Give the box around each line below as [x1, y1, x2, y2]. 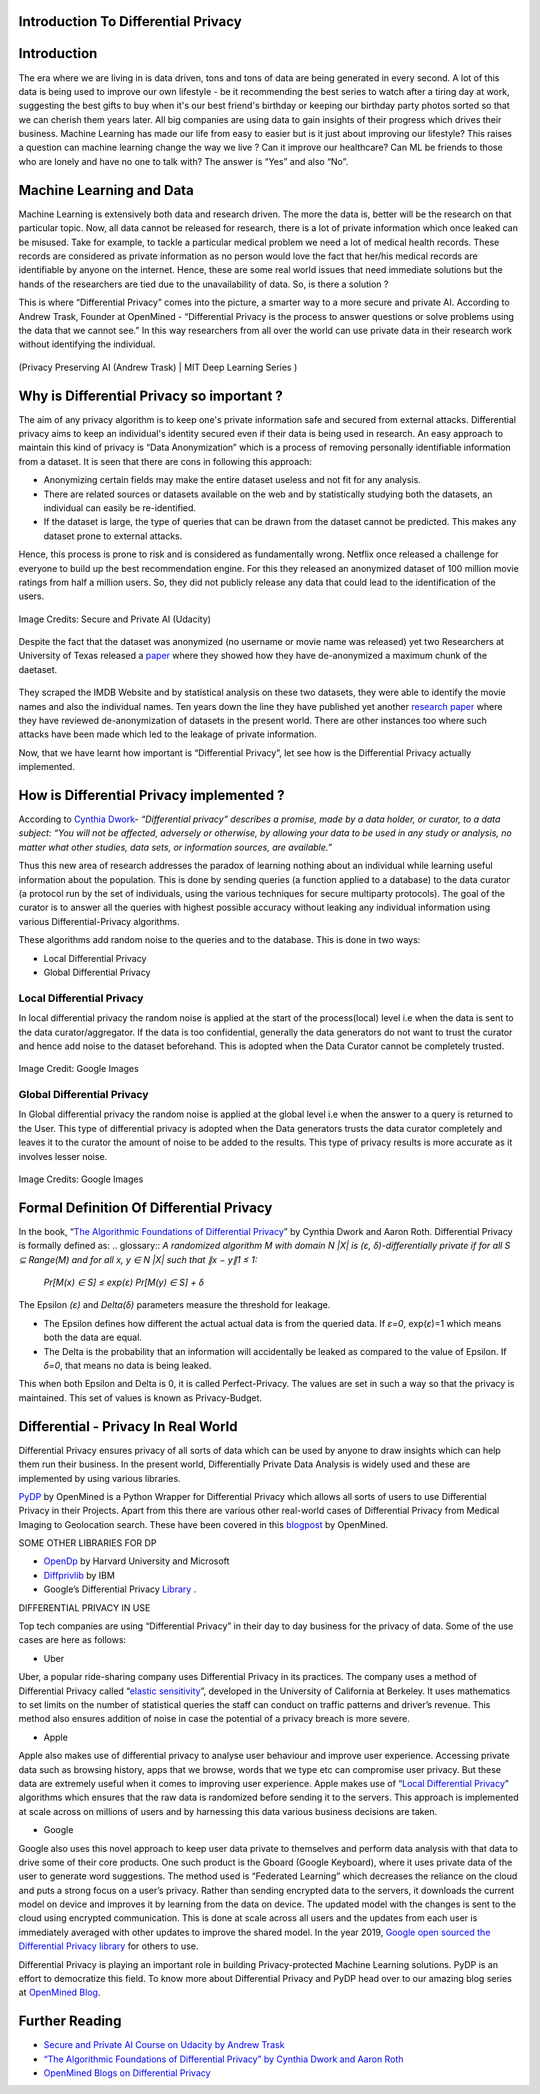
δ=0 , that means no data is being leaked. [43, 1360, 212, 1372]
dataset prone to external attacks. [43, 530, 183, 542]
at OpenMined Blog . [18, 1986, 101, 1999]
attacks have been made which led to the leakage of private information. [18, 728, 317, 740]
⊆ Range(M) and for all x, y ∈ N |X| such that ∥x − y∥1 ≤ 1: [18, 1253, 258, 1265]
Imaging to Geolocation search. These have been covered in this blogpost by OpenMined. [18, 1518, 389, 1530]
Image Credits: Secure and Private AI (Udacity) [18, 613, 212, 625]
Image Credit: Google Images [18, 1063, 139, 1075]
